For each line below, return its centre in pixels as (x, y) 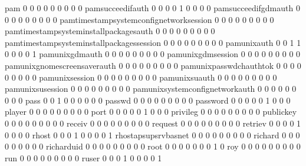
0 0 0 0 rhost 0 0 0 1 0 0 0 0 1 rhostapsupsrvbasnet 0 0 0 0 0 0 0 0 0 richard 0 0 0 (152, 135)
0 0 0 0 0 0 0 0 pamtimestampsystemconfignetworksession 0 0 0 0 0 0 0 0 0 (139, 19)
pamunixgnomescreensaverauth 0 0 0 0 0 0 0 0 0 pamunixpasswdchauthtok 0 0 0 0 (153, 65)
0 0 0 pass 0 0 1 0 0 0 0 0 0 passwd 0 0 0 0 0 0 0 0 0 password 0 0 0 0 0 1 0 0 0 (148, 100)
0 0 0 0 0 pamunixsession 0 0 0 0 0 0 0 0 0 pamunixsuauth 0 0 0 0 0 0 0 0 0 (141, 77)
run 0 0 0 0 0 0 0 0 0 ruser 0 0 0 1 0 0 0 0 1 (83, 157)
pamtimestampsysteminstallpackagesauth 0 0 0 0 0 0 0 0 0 (110, 31)
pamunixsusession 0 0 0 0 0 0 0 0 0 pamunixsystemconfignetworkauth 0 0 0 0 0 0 (151, 89)
